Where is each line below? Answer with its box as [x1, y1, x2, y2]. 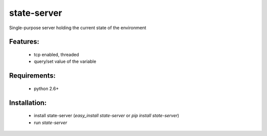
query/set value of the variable [34, 58, 96, 64]
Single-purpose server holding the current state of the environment [9, 25, 146, 31]
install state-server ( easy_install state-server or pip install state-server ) [34, 113, 179, 119]
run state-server [34, 119, 68, 126]
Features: [9, 38, 40, 46]
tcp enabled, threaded [34, 51, 79, 57]
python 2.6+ [34, 86, 59, 91]
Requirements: [9, 72, 56, 80]
